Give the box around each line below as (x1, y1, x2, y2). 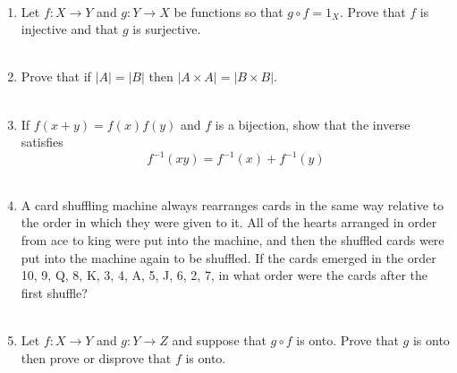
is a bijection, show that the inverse (215, 114, 410, 133)
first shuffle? (21, 283, 88, 301)
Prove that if (21, 67, 91, 86)
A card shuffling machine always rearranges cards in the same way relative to (21, 195, 444, 214)
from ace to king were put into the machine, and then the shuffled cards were (21, 231, 444, 250)
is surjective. (132, 20, 201, 38)
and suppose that (172, 331, 267, 349)
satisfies (21, 132, 63, 151)
